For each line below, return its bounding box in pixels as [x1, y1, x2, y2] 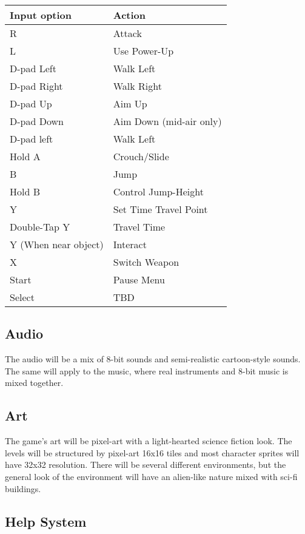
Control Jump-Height [113, 184, 204, 198]
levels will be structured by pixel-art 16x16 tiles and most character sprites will [5, 446, 300, 459]
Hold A [10, 149, 41, 163]
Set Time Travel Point [113, 202, 208, 216]
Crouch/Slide [113, 149, 169, 163]
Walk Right [113, 79, 162, 93]
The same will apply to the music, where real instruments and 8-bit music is [5, 364, 289, 377]
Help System [5, 512, 87, 530]
